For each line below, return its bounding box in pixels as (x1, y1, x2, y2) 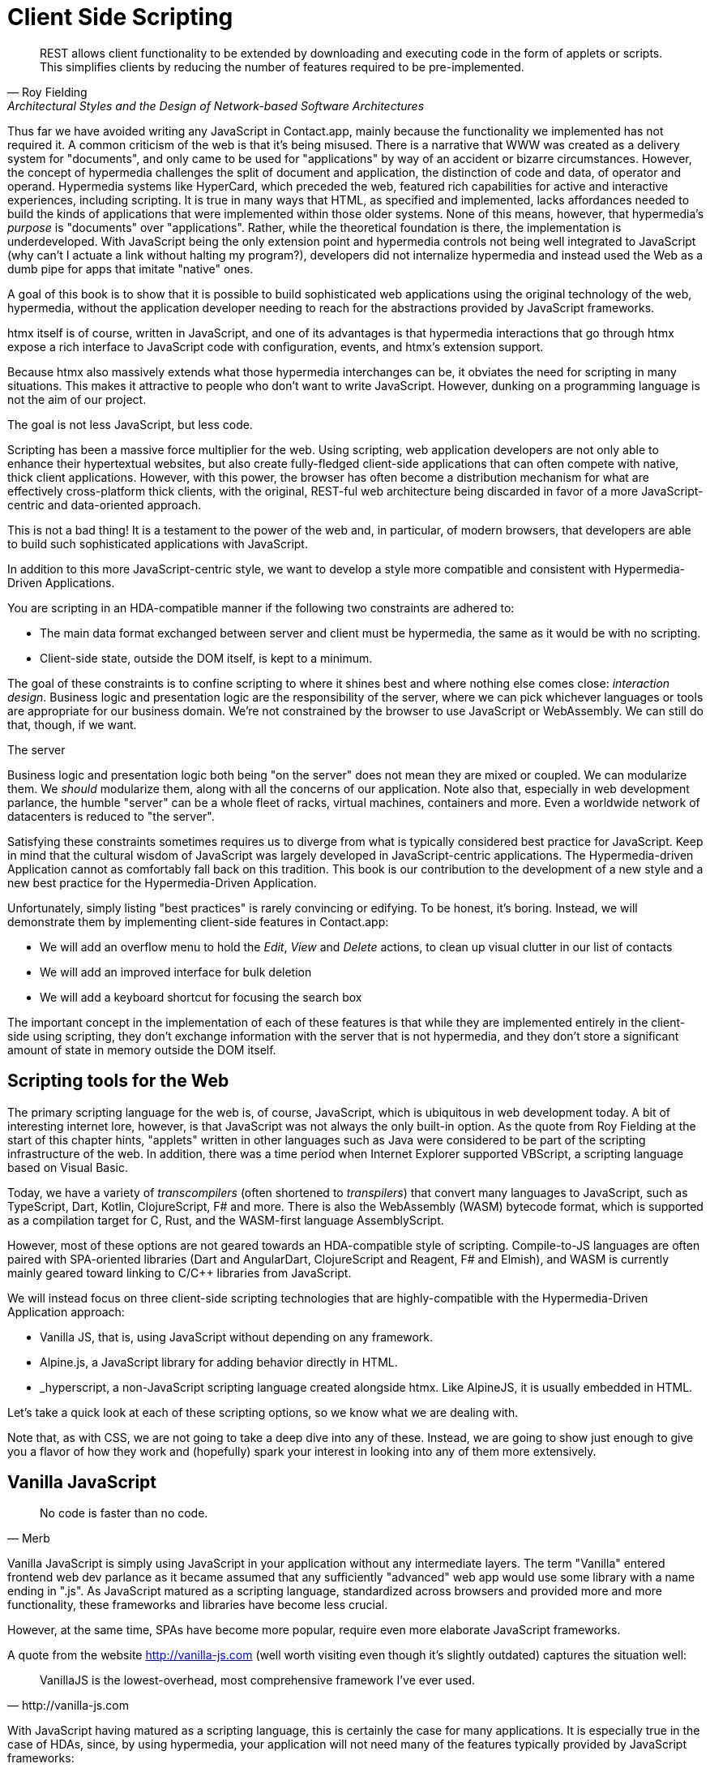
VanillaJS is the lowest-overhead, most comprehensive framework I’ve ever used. (40, 1673, 476, 1688)
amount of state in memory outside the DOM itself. (7, 1042, 276, 1057)
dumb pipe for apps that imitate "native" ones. (7, 261, 254, 276)
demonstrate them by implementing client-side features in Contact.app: (7, 914, 389, 929)
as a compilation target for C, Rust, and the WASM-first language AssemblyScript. (7, 1212, 444, 1227)
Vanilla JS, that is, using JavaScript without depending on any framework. (40, 1329, 434, 1344)
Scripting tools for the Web (7, 1071, 229, 1092)
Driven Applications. (7, 575, 115, 590)
